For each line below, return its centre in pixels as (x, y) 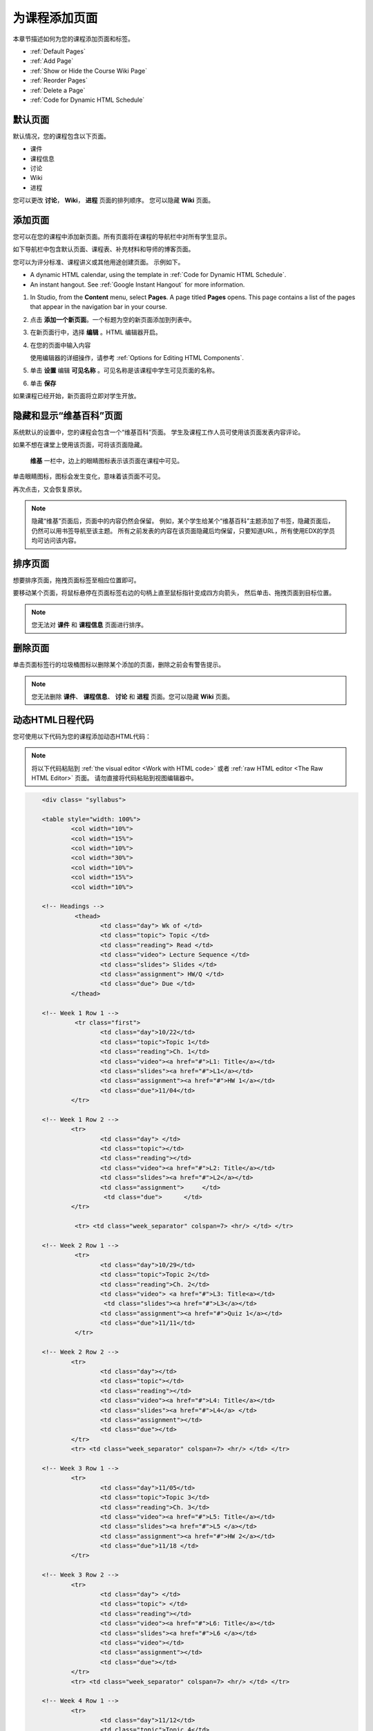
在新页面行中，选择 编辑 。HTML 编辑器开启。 (96, 332)
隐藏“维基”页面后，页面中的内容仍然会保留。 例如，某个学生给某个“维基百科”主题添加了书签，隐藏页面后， (183, 521)
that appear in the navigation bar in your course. (98, 307)
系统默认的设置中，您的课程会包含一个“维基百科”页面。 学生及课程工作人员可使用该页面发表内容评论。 (159, 432)
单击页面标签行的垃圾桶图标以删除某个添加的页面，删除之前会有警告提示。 (118, 665)
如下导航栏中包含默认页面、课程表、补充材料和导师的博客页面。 (104, 249)
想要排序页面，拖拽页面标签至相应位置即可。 (76, 580)
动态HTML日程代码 (54, 720)
